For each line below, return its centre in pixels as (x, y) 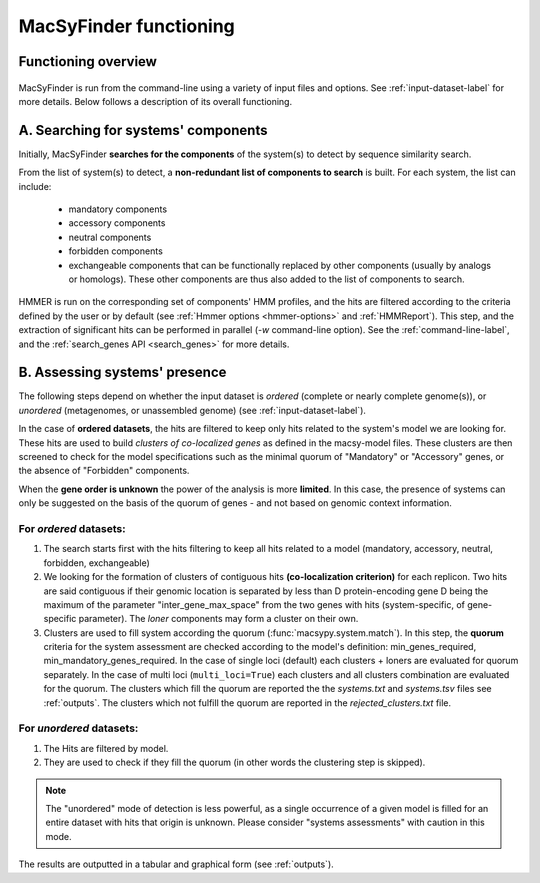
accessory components (117, 223)
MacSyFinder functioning (126, 26)
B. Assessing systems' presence (122, 372)
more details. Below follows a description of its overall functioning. (155, 101)
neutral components (110, 237)
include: (35, 186)
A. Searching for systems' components (143, 130)
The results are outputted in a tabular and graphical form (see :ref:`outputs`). (176, 864)
